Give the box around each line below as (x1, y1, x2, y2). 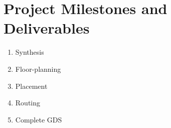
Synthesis (15, 47, 44, 57)
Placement (15, 80, 48, 91)
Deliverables (4, 18, 90, 38)
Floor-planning (15, 63, 61, 74)
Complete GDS (15, 114, 62, 124)
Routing (15, 97, 41, 108)
